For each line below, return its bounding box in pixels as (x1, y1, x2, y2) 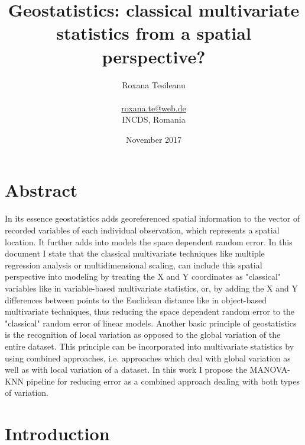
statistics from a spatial (56, 21, 251, 45)
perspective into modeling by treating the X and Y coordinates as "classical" (5, 270, 281, 283)
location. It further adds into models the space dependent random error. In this (5, 235, 293, 248)
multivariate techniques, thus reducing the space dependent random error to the (5, 305, 295, 318)
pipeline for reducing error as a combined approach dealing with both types (26, 374, 300, 387)
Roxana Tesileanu (122, 78, 186, 91)
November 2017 (125, 133, 182, 145)
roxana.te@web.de (121, 101, 186, 114)
